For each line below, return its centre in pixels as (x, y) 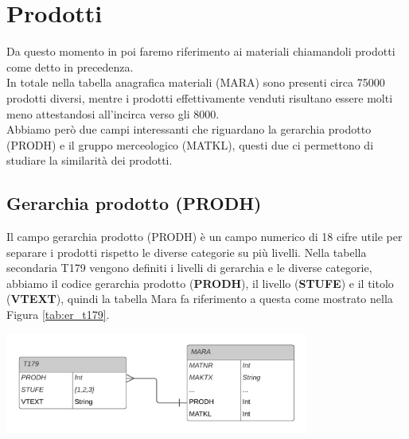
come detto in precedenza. (70, 66)
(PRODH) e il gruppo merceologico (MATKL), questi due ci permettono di (190, 144)
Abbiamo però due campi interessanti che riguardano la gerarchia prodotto (189, 129)
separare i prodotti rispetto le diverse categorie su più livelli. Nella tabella (187, 252)
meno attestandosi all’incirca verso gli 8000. (113, 113)
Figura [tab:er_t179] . (58, 315)
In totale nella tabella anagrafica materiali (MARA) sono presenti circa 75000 (196, 82)
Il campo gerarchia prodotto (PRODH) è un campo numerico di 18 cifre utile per (204, 237)
